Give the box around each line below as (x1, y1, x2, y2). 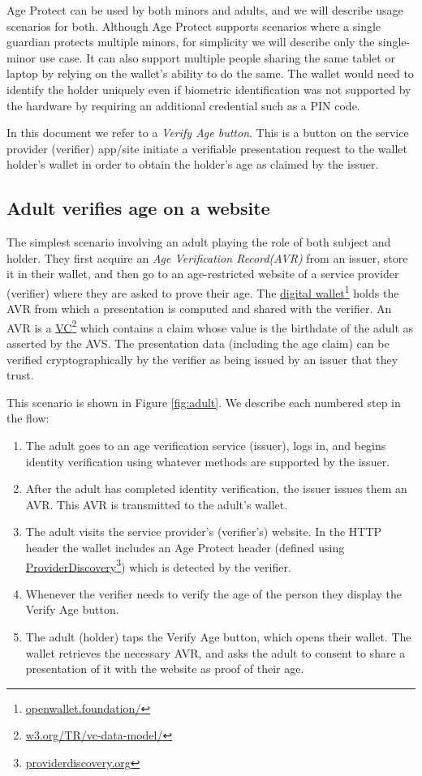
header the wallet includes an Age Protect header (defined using (25, 538, 345, 555)
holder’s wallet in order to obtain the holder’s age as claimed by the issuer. (6, 156, 379, 173)
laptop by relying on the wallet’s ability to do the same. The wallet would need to (6, 65, 414, 82)
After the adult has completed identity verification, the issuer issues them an (25, 480, 407, 497)
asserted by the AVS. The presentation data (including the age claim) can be (6, 335, 390, 352)
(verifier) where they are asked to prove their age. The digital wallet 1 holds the (6, 281, 399, 301)
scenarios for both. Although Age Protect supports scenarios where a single (6, 17, 381, 34)
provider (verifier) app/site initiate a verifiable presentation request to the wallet (6, 139, 408, 156)
